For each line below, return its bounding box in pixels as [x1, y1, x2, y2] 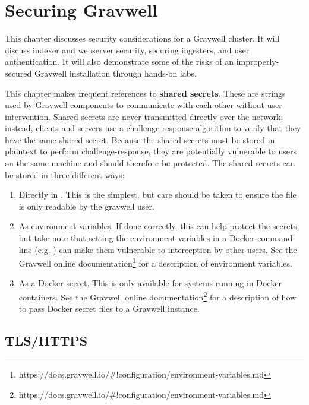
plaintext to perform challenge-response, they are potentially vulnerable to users [5, 145, 297, 157]
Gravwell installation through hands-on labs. [34, 67, 197, 79]
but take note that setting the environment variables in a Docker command [18, 232, 293, 244]
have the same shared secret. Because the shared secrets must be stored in [5, 133, 275, 145]
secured [5, 67, 32, 79]
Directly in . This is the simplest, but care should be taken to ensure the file [18, 188, 297, 201]
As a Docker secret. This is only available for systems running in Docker [18, 277, 282, 289]
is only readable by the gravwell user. [18, 200, 154, 212]
